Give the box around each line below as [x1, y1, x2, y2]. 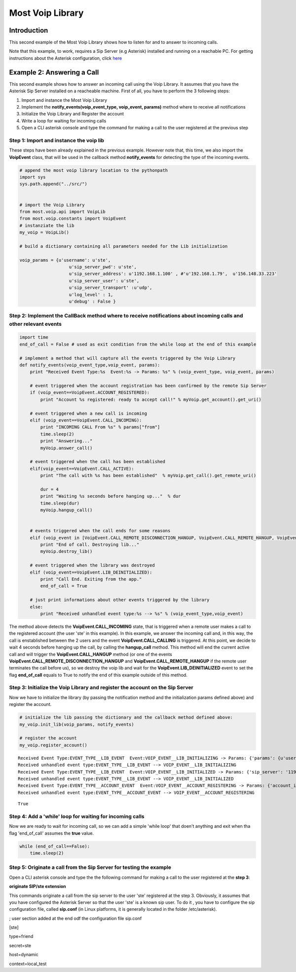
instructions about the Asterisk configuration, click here [9, 55, 122, 61]
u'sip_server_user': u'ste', [69, 278, 140, 283]
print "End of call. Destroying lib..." [40, 542, 140, 547]
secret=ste [9, 942, 32, 948]
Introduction [9, 26, 48, 35]
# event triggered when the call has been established [30, 459, 165, 465]
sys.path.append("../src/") [19, 181, 87, 187]
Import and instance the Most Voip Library [21, 97, 108, 103]
